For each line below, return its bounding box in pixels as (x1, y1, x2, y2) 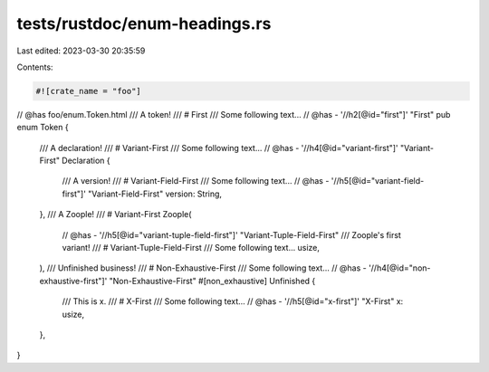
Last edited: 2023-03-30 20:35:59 (16, 45, 146, 56)
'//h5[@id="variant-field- (331, 176, 425, 186)
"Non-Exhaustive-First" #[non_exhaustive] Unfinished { (109, 275, 316, 286)
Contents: (16, 62, 53, 72)
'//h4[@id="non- (368, 262, 431, 273)
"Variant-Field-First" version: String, (87, 188, 222, 199)
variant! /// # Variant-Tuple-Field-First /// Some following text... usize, (62, 243, 321, 253)
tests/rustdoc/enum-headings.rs (16, 14, 272, 33)
